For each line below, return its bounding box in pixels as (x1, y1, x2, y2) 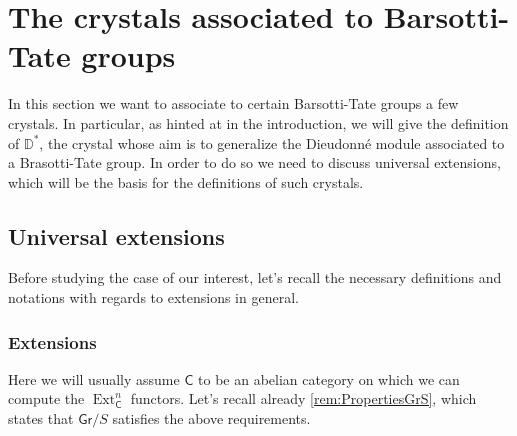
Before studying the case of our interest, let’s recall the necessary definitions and (8, 267, 502, 288)
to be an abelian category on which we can (198, 368, 460, 389)
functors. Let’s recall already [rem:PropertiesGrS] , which (130, 388, 477, 409)
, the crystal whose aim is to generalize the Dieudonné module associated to (39, 132, 505, 153)
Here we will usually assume (8, 368, 180, 389)
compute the (8, 388, 85, 409)
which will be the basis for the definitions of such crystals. (8, 171, 364, 192)
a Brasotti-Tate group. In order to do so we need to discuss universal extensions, (8, 152, 501, 173)
